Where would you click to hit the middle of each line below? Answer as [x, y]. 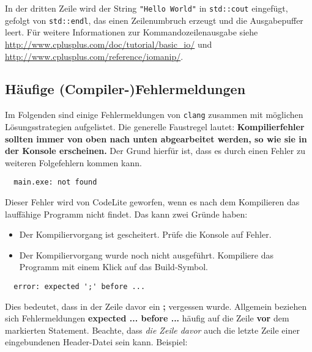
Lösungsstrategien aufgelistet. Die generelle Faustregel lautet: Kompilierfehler [155, 126]
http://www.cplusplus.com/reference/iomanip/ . [94, 56]
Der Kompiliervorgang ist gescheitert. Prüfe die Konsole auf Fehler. [145, 234]
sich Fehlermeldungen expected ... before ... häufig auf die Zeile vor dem [147, 318]
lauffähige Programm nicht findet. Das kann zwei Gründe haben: [126, 214]
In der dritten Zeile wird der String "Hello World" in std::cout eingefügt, [147, 8]
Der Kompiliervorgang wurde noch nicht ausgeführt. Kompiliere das [146, 255]
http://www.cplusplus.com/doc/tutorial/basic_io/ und [109, 44]
